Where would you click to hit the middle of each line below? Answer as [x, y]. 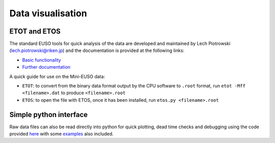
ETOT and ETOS [35, 31]
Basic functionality [42, 60]
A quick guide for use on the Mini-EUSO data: [57, 76]
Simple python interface [49, 115]
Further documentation [46, 67]
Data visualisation [48, 13]
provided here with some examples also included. [62, 134]
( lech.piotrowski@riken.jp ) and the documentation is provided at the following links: [97, 50]
